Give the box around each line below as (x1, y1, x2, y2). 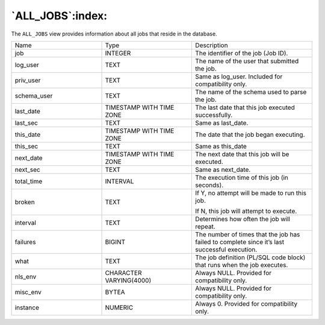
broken (14, 198, 36, 206)
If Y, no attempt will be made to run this (195, 189, 307, 197)
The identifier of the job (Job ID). (195, 49, 288, 57)
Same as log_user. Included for (195, 72, 283, 81)
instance (14, 303, 39, 312)
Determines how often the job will (195, 215, 290, 223)
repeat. (195, 222, 216, 230)
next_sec (14, 165, 40, 174)
